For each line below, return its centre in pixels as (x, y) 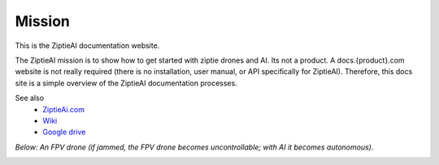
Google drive (64, 132)
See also (30, 98)
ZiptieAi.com (64, 109)
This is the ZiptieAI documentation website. (87, 46)
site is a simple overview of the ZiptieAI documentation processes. (126, 83)
